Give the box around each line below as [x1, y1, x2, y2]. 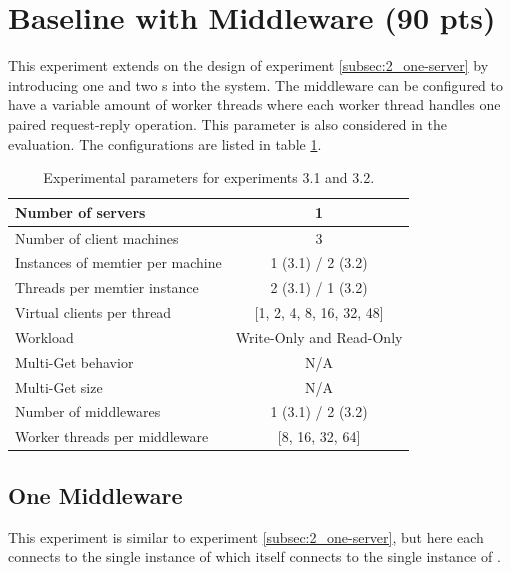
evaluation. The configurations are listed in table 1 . [8, 133, 322, 154]
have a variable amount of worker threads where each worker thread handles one [8, 94, 501, 115]
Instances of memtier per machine [15, 252, 222, 273]
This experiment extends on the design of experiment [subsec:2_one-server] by [8, 55, 489, 76]
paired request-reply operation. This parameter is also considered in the [8, 113, 447, 134]
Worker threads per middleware [15, 426, 209, 447]
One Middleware [8, 479, 183, 510]
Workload [15, 326, 74, 347]
